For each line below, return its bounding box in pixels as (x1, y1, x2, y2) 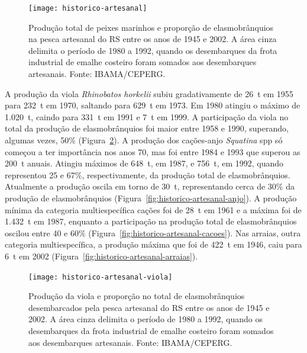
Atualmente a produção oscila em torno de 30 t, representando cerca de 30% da (5, 180, 295, 192)
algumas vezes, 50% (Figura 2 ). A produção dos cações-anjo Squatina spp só (5, 134, 283, 146)
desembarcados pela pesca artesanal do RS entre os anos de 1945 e (28, 301, 270, 313)
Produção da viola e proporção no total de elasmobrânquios (28, 290, 245, 302)
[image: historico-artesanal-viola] (28, 272, 173, 281)
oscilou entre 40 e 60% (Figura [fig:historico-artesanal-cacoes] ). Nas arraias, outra (5, 226, 301, 239)
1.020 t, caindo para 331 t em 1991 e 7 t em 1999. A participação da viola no (5, 110, 289, 123)
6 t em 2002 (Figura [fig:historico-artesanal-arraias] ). (5, 249, 198, 262)
